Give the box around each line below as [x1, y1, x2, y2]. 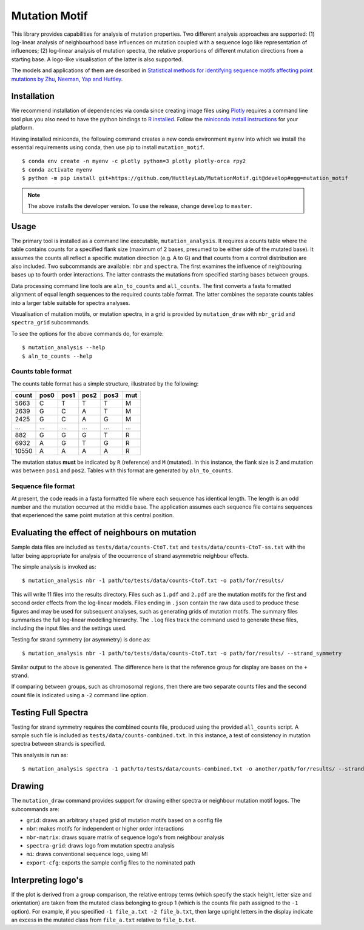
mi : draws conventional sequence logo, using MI [26, 851, 148, 858]
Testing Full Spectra [11, 707, 89, 718]
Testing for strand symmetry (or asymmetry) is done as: [11, 635, 151, 643]
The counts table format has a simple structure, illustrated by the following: [11, 380, 199, 387]
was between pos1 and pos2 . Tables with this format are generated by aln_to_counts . [11, 467, 233, 474]
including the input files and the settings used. [11, 624, 127, 632]
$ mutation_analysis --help [22, 344, 106, 351]
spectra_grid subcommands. [11, 319, 90, 326]
